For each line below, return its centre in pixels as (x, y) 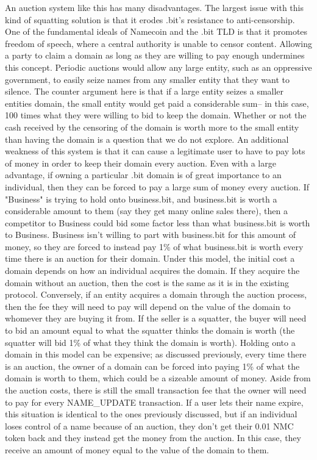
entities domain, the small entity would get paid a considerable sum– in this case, (157, 103)
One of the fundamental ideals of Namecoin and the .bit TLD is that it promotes (156, 31)
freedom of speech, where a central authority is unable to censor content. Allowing (159, 43)
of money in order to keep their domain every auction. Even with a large (141, 163)
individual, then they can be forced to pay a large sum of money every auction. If (157, 186)
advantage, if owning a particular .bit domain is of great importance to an (143, 175)
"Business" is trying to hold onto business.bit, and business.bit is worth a (141, 199)
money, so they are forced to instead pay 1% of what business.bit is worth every (154, 246)
